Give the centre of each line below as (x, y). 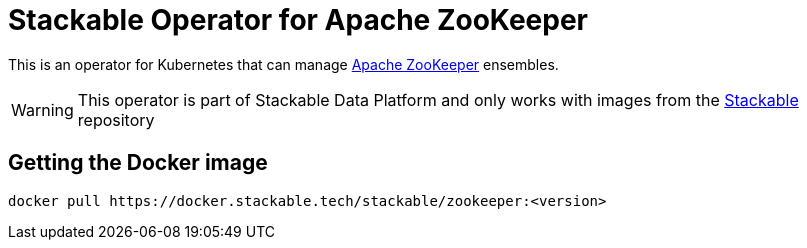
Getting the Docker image (138, 163)
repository (116, 119)
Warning (42, 109)
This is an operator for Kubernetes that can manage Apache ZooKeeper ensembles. (283, 64)
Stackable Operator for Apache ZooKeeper (298, 20)
